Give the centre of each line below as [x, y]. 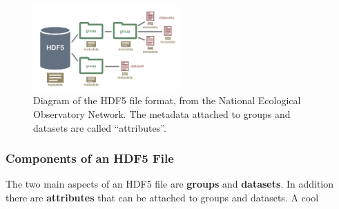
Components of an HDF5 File [90, 158]
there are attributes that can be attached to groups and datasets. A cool [162, 197]
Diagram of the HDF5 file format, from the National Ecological [167, 100]
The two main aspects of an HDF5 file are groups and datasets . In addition [170, 184]
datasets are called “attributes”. [100, 127]
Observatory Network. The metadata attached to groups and [162, 113]
